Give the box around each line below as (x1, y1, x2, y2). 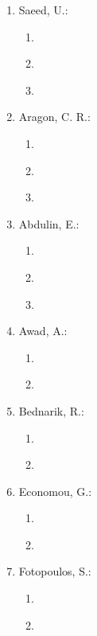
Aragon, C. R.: (18, 108, 91, 125)
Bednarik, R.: (18, 402, 84, 419)
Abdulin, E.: (18, 215, 80, 232)
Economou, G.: (18, 482, 92, 499)
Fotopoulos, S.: (18, 563, 91, 579)
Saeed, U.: (18, 2, 68, 18)
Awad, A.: (18, 322, 68, 339)
